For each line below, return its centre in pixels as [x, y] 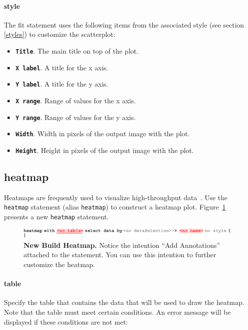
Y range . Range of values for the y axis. [76, 117]
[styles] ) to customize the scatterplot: [60, 34]
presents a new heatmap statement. [56, 217]
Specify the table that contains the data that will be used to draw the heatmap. [124, 302]
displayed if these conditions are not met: [66, 321]
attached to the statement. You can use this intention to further [120, 255]
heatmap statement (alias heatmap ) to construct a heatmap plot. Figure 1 [115, 207]
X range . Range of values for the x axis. [76, 100]
